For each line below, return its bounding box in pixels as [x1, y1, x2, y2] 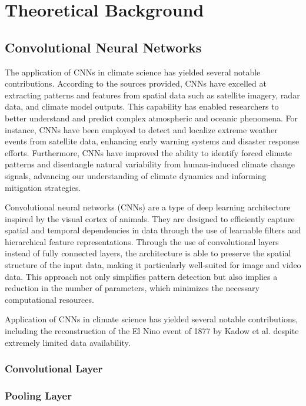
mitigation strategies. [5, 181, 81, 193]
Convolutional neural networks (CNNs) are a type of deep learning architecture [5, 201, 291, 213]
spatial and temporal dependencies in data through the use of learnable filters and [5, 224, 301, 236]
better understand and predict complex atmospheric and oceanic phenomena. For [5, 111, 298, 124]
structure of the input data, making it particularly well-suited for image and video [5, 259, 301, 271]
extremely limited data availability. [5, 336, 131, 348]
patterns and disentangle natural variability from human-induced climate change [5, 158, 295, 170]
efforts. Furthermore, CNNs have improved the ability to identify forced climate [5, 146, 292, 159]
